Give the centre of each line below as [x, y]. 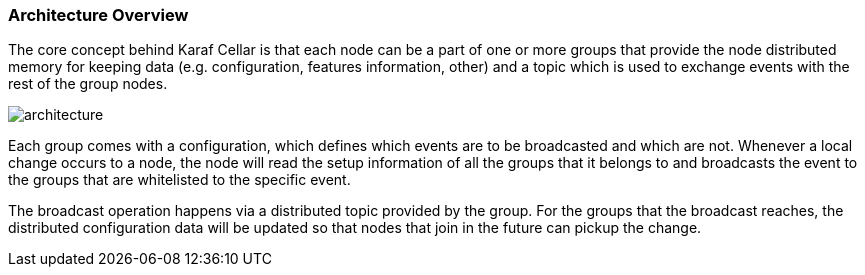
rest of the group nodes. [88, 84]
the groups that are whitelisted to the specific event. [179, 180]
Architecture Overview [98, 15]
